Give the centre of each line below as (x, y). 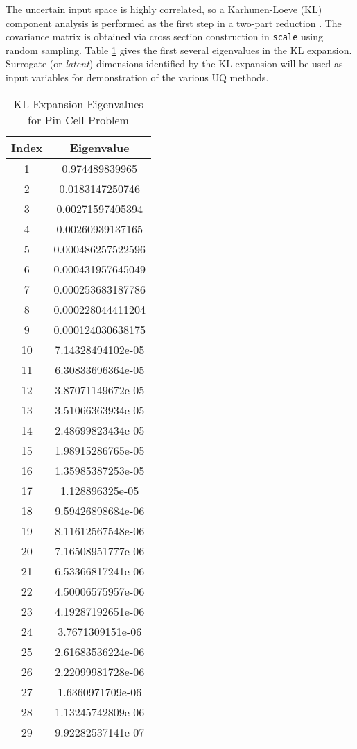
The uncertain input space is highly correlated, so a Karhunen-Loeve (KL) (164, 9)
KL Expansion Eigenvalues (78, 103)
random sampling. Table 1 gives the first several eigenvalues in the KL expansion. (179, 50)
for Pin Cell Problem (78, 119)
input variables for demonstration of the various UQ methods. (137, 77)
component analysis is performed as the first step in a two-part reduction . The (174, 23)
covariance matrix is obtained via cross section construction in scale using (164, 36)
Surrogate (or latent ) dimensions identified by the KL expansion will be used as (174, 64)
